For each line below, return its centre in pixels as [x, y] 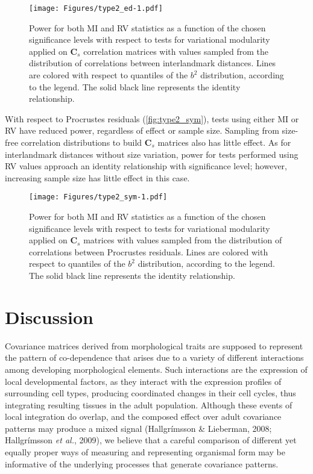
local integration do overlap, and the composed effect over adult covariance [143, 416]
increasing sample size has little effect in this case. [97, 177]
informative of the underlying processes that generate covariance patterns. [142, 463]
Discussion [49, 317]
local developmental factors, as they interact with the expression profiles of [143, 381]
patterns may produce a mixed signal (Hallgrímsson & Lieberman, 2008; [138, 428]
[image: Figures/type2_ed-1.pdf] [96, 8]
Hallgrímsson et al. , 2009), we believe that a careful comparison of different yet [151, 440]
